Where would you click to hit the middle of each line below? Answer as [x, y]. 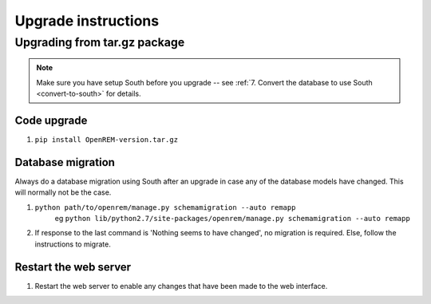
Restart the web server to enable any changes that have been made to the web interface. [181, 286]
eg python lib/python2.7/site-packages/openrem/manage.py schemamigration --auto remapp [232, 218]
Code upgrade [51, 120]
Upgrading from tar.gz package [100, 42]
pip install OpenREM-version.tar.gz [107, 139]
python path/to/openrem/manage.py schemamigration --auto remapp [165, 207]
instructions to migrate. [73, 244]
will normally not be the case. [63, 192]
